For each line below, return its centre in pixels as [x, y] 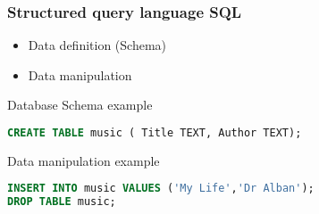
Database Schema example [80, 105]
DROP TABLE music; [62, 202]
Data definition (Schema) [97, 45]
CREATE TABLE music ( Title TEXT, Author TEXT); [155, 133]
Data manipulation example [84, 160]
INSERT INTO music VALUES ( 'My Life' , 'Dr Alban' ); [161, 189]
